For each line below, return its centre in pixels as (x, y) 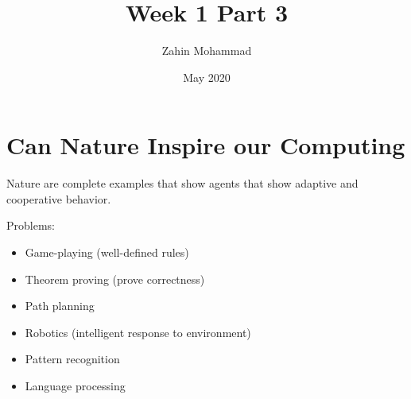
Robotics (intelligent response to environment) (138, 332)
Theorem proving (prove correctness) (115, 279)
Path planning (60, 306)
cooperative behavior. (59, 198)
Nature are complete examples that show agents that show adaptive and (182, 183)
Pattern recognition (72, 359)
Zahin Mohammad (207, 50)
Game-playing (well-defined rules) (107, 252)
